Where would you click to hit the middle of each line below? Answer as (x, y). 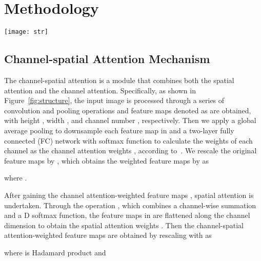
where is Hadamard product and (55, 252)
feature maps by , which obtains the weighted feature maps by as (106, 160)
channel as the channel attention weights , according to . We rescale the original (130, 150)
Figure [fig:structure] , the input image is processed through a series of (114, 100)
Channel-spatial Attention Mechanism (107, 59)
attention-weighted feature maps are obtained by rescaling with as (108, 235)
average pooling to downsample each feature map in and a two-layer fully (119, 130)
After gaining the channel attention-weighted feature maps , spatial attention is (129, 195)
